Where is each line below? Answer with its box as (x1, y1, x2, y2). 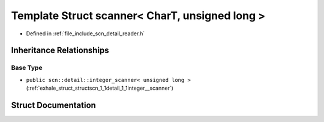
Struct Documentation (11, 100, 96, 110)
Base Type (11, 63, 43, 72)
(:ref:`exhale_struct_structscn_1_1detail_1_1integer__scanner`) (26, 84, 174, 92)
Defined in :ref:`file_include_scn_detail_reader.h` (26, 30, 145, 37)
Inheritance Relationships (11, 45, 109, 56)
